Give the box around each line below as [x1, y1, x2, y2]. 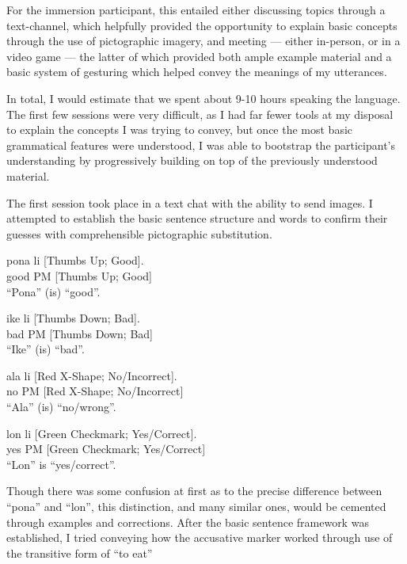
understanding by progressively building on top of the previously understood [6, 152, 378, 169]
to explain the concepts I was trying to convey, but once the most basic [6, 121, 353, 138]
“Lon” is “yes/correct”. [6, 455, 116, 472]
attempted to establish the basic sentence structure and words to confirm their [6, 210, 388, 227]
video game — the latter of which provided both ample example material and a [6, 48, 392, 64]
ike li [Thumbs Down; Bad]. [6, 310, 140, 326]
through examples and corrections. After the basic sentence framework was [6, 513, 369, 530]
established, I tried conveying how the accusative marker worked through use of [6, 529, 393, 546]
